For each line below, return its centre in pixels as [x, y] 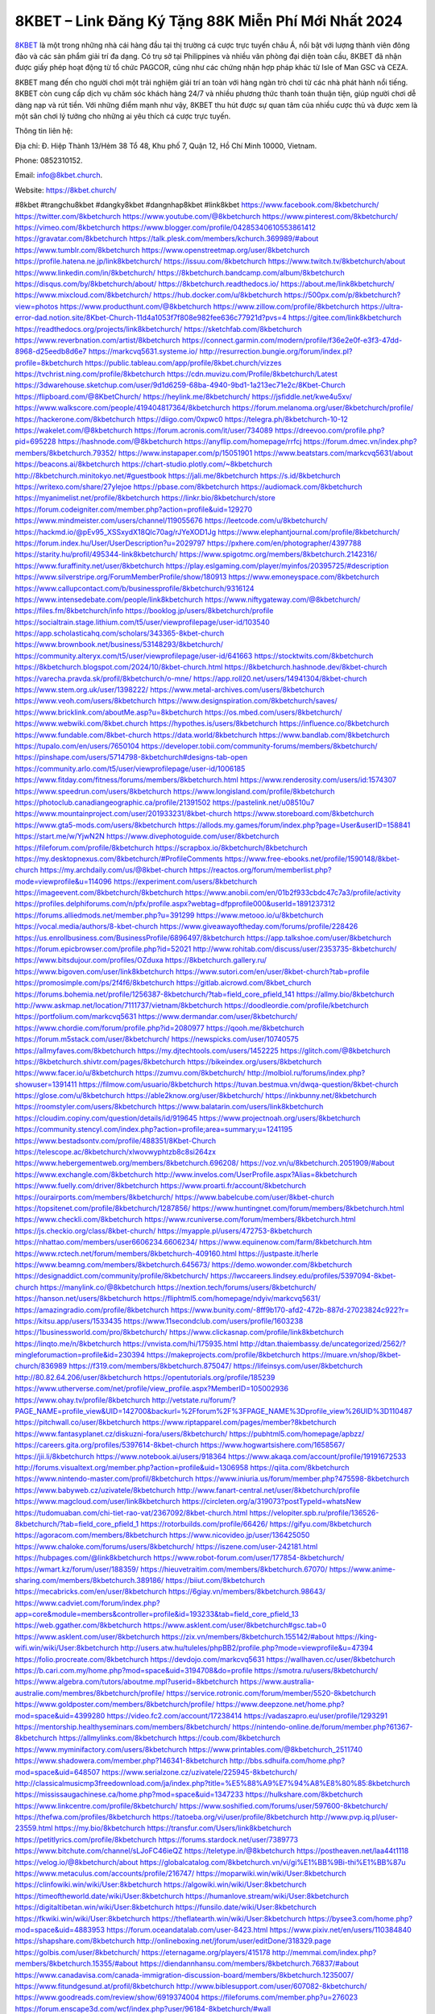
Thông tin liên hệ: [44, 131]
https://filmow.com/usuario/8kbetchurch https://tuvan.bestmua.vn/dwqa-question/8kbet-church [238, 1084]
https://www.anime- [362, 1569]
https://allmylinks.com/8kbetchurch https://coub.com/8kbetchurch [170, 1738]
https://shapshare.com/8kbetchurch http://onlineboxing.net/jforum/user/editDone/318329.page [173, 1941]
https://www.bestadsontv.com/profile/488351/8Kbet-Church [116, 1141]
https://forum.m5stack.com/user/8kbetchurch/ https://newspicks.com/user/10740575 [157, 1039]
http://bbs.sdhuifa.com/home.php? [288, 1761]
